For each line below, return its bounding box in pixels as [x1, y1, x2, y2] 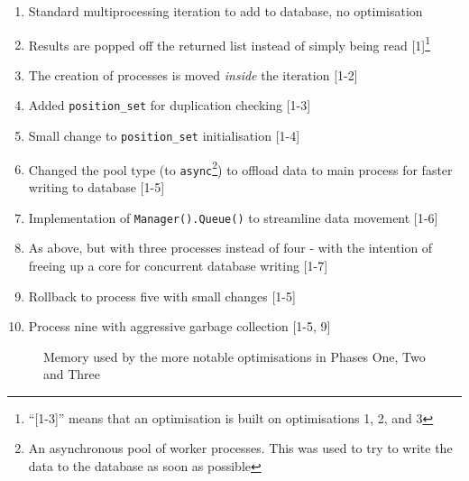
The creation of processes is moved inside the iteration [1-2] [28, 65, 358, 84]
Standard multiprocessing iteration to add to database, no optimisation [28, 2, 423, 20]
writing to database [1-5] [28, 178, 165, 197]
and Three [43, 365, 101, 384]
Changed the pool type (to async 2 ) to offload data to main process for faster [28, 157, 453, 179]
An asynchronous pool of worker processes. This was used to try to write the [28, 439, 453, 458]
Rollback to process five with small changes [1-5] [28, 286, 296, 305]
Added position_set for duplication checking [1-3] [28, 96, 311, 115]
